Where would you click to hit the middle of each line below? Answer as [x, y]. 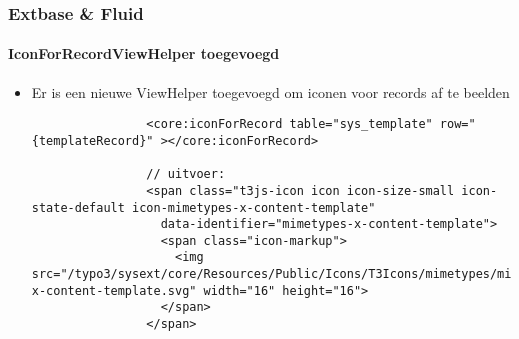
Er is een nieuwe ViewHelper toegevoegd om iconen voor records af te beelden [270, 91]
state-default [78, 207]
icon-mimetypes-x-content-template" [254, 207]
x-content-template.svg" [114, 290]
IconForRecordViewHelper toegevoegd [144, 53]
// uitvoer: [186, 174]
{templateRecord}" [92, 140]
